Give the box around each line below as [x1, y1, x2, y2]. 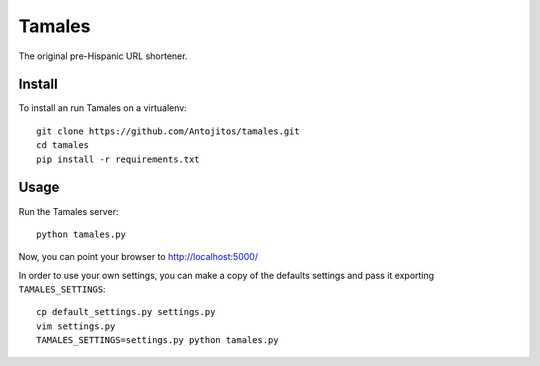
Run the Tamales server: [18, 205, 119, 217]
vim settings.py [36, 320, 116, 332]
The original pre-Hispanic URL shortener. [18, 50, 188, 62]
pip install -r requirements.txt [36, 153, 200, 165]
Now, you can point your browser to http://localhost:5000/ [18, 251, 259, 263]
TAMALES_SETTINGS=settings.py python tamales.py [36, 335, 279, 346]
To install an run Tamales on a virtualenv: [18, 102, 187, 114]
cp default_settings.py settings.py [36, 306, 216, 318]
